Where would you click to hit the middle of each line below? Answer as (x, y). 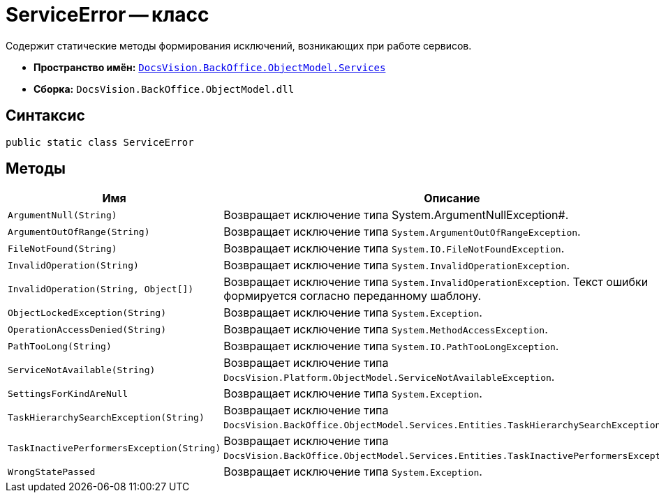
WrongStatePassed (52, 471)
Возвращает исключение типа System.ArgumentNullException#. (396, 215)
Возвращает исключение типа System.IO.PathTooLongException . (391, 346)
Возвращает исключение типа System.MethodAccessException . (386, 330)
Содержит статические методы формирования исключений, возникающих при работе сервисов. (239, 45)
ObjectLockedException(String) (87, 312)
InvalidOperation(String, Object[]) (101, 289)
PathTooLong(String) (60, 346)
